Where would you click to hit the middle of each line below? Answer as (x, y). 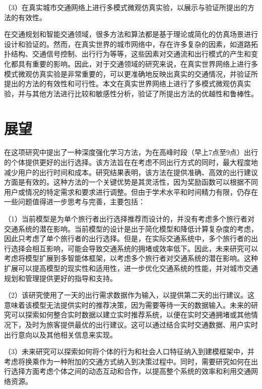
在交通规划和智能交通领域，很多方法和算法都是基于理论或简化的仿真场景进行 (131, 34)
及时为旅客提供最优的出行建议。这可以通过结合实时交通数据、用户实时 (141, 324)
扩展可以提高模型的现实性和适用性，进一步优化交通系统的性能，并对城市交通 (131, 268)
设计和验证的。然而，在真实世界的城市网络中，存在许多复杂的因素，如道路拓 (131, 44)
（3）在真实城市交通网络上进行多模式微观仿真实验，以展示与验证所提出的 (126, 7)
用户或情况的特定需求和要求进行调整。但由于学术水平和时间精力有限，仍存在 (131, 191)
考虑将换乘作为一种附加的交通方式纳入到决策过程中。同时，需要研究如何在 (127, 361)
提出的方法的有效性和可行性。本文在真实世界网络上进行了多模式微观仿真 (124, 84)
